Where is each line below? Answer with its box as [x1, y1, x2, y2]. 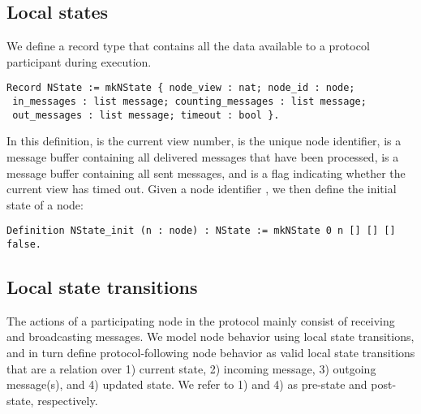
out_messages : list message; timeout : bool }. [12, 109, 280, 121]
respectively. [37, 391, 98, 408]
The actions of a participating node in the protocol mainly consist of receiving [6, 312, 395, 329]
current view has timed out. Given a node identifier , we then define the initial [6, 180, 397, 197]
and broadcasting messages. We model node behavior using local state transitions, [6, 328, 415, 345]
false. [6, 238, 41, 250]
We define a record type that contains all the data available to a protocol [6, 37, 370, 54]
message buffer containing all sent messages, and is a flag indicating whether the [6, 164, 406, 181]
